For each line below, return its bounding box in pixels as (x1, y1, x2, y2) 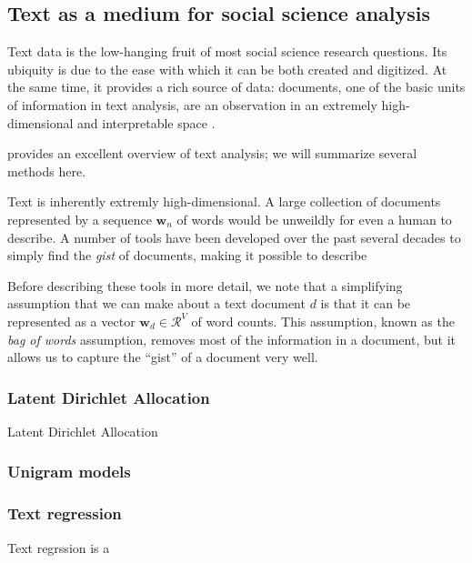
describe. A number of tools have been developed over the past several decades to (7, 227, 461, 246)
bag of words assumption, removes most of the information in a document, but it (7, 329, 456, 348)
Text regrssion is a (7, 538, 110, 557)
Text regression (7, 502, 122, 525)
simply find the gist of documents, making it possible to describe (7, 246, 367, 265)
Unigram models (7, 460, 131, 483)
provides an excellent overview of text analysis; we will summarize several (7, 144, 417, 163)
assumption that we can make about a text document (7, 294, 306, 313)
